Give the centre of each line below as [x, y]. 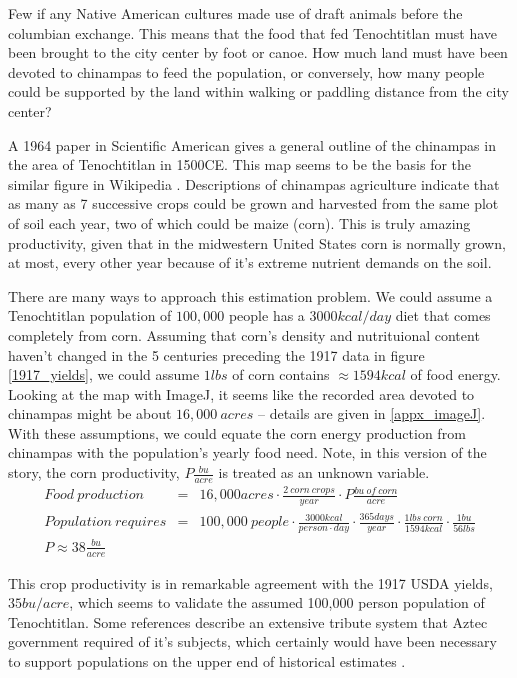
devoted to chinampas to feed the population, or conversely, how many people [246, 71]
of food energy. [455, 374]
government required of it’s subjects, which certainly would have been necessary [253, 641]
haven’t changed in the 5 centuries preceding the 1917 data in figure [216, 354]
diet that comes [443, 315]
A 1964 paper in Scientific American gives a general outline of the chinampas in [252, 144]
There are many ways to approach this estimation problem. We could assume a [250, 295]
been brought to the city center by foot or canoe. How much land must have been [258, 52]
